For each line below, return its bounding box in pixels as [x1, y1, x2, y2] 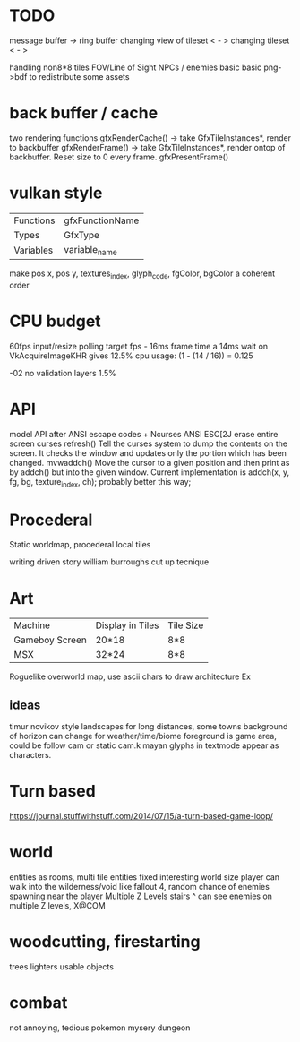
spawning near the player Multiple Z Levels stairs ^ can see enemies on [9, 891, 273, 901]
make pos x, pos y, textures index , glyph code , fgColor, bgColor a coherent [9, 268, 276, 280]
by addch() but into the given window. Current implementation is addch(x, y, [9, 467, 290, 478]
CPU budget [9, 311, 101, 332]
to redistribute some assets [29, 71, 130, 82]
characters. [9, 750, 52, 761]
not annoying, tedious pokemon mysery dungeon [9, 1022, 191, 1033]
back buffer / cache [9, 103, 159, 124]
